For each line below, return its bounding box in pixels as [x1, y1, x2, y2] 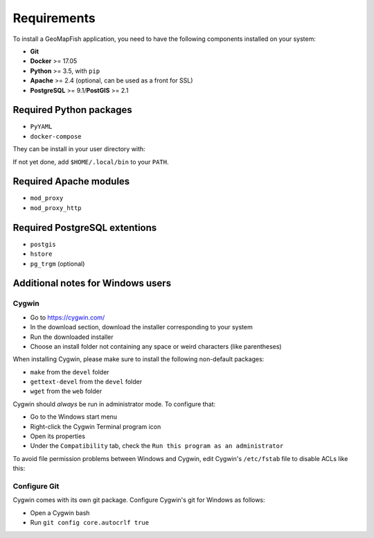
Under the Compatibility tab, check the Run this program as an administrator [30, 442, 284, 450]
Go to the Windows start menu [30, 413, 118, 421]
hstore [30, 250, 53, 258]
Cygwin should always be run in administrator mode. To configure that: [12, 399, 216, 408]
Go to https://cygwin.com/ [30, 313, 105, 322]
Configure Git [12, 481, 60, 491]
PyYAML [30, 123, 53, 131]
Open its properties [30, 432, 86, 440]
